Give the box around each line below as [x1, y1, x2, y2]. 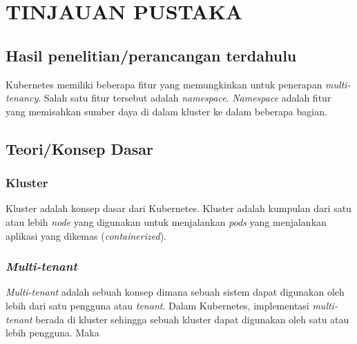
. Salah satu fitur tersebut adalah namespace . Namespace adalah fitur [38, 90, 331, 105]
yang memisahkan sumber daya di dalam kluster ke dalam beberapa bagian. [6, 104, 327, 118]
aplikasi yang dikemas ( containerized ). [6, 228, 166, 242]
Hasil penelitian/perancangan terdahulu [6, 44, 297, 66]
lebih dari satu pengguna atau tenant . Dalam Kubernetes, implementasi [6, 298, 309, 312]
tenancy [6, 90, 39, 105]
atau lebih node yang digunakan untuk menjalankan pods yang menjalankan [6, 214, 327, 229]
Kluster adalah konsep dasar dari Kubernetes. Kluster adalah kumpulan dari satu [6, 201, 351, 216]
